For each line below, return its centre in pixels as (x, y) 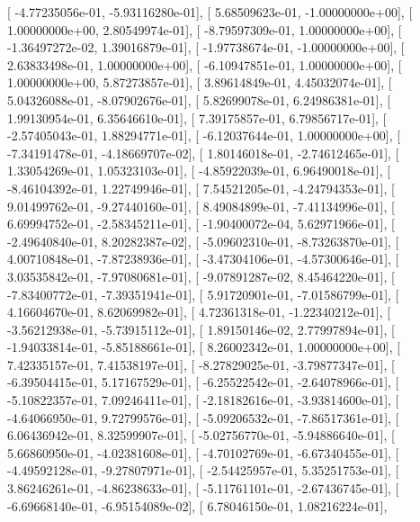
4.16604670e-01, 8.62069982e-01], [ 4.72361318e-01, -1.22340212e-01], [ (199, 312)
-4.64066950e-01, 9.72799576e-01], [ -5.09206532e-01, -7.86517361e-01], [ (203, 417)
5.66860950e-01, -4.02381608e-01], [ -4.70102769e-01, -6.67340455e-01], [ (203, 452)
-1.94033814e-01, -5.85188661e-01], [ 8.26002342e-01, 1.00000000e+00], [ (204, 347)
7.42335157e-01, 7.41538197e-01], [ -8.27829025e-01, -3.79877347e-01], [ (201, 364)
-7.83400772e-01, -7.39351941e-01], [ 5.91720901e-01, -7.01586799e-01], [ (203, 294)
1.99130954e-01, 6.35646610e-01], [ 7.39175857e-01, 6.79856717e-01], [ (197, 117)
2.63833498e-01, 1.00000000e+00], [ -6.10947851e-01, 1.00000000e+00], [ (205, 64)
